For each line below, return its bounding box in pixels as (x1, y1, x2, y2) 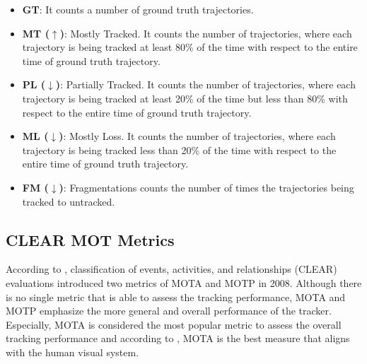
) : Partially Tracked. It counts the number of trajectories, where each (55, 77, 356, 92)
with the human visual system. (6, 344, 139, 359)
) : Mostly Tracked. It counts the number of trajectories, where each (59, 25, 352, 40)
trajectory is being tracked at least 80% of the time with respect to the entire (22, 40, 358, 54)
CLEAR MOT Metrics (6, 228, 175, 250)
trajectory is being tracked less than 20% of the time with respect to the (22, 142, 337, 157)
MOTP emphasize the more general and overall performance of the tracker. (6, 303, 332, 318)
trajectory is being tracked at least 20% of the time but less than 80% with (22, 90, 348, 105)
